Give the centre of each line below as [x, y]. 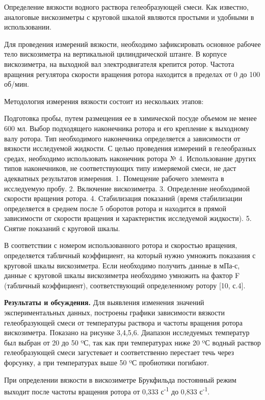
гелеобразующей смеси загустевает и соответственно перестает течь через [119, 352]
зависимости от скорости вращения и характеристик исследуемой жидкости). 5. [128, 218]
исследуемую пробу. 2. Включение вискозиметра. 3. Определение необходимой [127, 188]
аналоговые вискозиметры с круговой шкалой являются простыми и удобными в [129, 17]
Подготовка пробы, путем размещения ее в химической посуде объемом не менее [130, 118]
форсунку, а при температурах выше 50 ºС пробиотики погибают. [107, 362]
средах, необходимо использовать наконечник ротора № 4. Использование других [130, 158]
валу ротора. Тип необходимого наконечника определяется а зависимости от [122, 138]
